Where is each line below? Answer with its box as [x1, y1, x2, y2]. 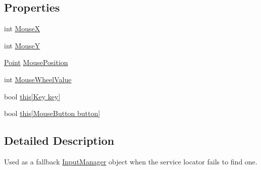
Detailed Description [4, 133, 115, 148]
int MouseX [4, 23, 40, 34]
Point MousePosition [4, 57, 68, 68]
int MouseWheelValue [4, 74, 72, 84]
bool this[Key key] [4, 91, 61, 101]
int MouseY [4, 40, 40, 50]
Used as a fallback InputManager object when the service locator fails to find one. [4, 156, 257, 166]
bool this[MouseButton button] [4, 108, 100, 119]
